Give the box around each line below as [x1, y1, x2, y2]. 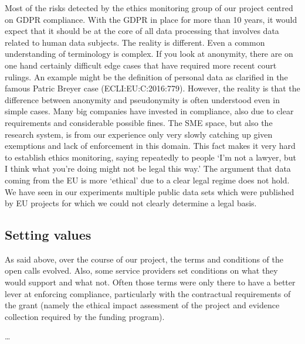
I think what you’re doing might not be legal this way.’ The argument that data [5, 162, 291, 175]
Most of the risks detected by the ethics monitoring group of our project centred [5, 2, 293, 13]
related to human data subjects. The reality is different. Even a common [5, 36, 265, 48]
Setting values [5, 226, 91, 244]
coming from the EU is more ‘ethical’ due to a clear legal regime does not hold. [5, 173, 290, 186]
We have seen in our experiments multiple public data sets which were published [5, 185, 294, 197]
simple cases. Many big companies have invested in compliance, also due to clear [5, 105, 294, 117]
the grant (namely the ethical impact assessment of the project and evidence [5, 299, 280, 311]
